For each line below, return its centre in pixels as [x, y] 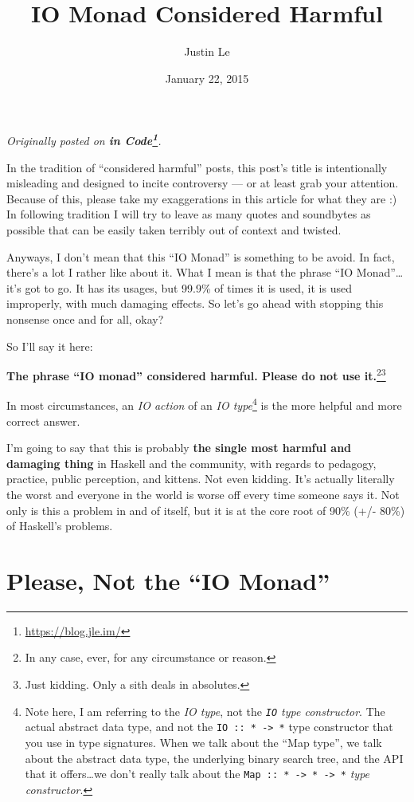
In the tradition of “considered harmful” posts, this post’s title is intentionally [197, 167]
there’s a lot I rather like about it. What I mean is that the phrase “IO [180, 272]
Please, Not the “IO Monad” [168, 580]
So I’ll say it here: [50, 346]
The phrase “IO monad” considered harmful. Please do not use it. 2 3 [196, 374]
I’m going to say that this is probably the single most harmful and [179, 448]
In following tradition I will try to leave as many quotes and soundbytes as [189, 214]
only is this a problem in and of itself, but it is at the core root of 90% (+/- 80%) [206, 510]
